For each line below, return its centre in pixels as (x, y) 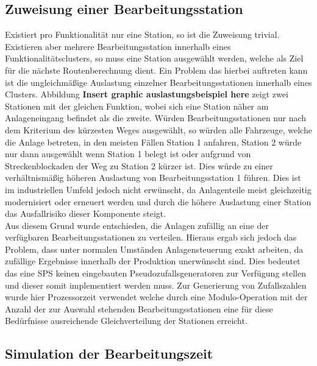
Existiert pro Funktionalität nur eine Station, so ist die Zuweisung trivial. (142, 34)
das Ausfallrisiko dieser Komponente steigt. (86, 213)
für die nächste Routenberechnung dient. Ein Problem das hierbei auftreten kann (156, 70)
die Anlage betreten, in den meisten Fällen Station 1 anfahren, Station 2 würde (153, 142)
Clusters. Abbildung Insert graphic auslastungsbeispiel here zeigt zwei (147, 94)
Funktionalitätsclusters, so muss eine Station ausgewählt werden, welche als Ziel (154, 58)
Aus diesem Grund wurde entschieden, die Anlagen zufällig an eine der (137, 225)
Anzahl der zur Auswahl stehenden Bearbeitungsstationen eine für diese (139, 308)
